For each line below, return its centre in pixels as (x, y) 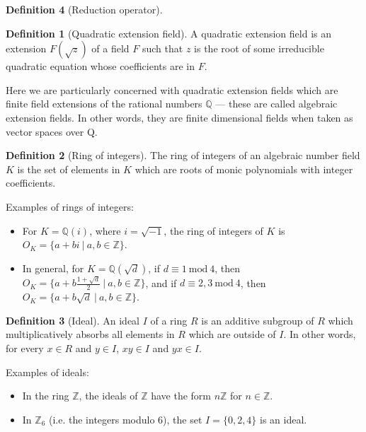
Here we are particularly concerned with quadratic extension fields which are (172, 89)
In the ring (46, 396)
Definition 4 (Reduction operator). (84, 9)
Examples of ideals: (47, 372)
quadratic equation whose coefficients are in (100, 66)
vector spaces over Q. (52, 131)
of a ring (169, 320)
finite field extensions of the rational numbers (104, 104)
